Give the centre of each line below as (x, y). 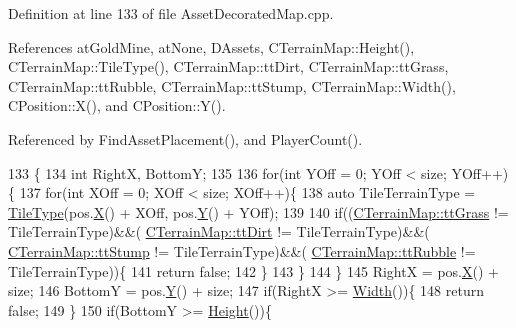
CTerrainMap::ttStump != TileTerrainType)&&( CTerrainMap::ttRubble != (242, 250)
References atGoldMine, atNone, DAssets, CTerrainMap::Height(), (211, 46)
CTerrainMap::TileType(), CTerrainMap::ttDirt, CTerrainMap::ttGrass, (228, 66)
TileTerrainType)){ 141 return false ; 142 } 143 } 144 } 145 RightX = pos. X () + (253, 270)
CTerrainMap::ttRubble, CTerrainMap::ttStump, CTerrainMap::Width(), (232, 85)
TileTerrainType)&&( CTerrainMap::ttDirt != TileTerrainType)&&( (219, 231)
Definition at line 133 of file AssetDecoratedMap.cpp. (171, 13)
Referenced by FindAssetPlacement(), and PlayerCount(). (185, 138)
